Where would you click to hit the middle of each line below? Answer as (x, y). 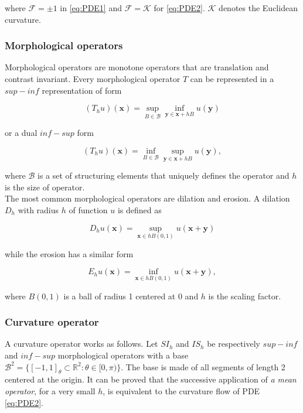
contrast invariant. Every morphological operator (93, 78)
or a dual (21, 133)
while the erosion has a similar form (69, 253)
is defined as (139, 210)
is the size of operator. (45, 187)
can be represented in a (232, 78)
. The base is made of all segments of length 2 (203, 366)
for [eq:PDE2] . (179, 8)
